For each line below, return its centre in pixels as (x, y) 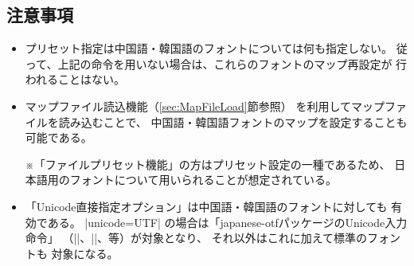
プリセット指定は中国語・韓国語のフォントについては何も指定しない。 (209, 48)
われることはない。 (75, 79)
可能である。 (59, 137)
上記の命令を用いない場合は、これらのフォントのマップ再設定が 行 (232, 63)
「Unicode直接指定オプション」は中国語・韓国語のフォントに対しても (206, 206)
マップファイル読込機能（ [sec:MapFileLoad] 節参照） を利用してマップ (205, 106)
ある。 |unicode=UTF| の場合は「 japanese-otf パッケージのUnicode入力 (227, 222)
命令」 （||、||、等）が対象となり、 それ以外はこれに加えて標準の (196, 238)
